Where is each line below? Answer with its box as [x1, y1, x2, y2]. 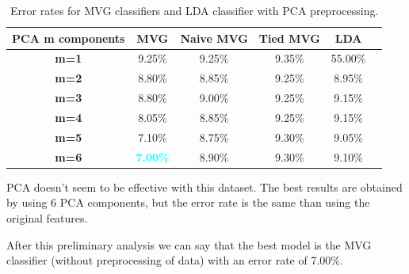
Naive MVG [180, 29, 248, 46]
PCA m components [12, 29, 125, 46]
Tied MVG [258, 29, 320, 46]
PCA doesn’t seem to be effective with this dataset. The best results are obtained [6, 178, 403, 195]
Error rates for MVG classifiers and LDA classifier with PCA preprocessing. [10, 2, 379, 18]
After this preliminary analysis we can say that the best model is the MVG [6, 236, 372, 253]
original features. [6, 209, 88, 226]
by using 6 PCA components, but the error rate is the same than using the [6, 194, 370, 211]
